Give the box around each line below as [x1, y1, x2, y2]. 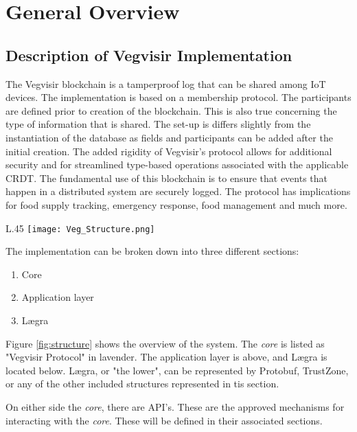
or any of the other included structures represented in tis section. [5, 376, 279, 391]
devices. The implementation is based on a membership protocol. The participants [5, 90, 352, 104]
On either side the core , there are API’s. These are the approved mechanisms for [5, 399, 345, 413]
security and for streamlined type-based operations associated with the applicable [5, 157, 349, 172]
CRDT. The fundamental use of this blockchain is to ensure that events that [5, 170, 328, 185]
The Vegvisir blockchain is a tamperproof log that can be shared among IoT [5, 76, 326, 91]
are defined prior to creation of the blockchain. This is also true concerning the [5, 103, 337, 117]
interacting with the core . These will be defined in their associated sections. [5, 413, 323, 427]
